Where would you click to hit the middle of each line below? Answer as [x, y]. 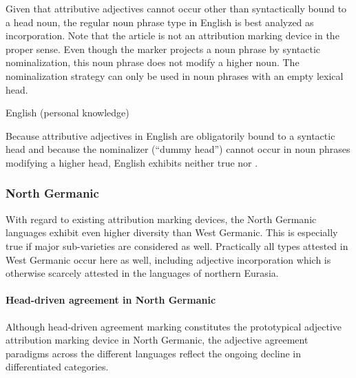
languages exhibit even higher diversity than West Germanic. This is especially [172, 232]
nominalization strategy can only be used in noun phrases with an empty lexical [175, 75]
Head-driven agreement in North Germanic [111, 300]
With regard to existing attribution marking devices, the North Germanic [161, 219]
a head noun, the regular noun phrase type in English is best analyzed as [160, 22]
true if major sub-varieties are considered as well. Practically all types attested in [177, 245]
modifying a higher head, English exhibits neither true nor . [132, 162]
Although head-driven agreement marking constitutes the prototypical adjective [174, 326]
